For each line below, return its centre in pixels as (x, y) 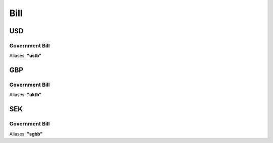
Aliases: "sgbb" (26, 134)
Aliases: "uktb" (26, 95)
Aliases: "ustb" (25, 56)
